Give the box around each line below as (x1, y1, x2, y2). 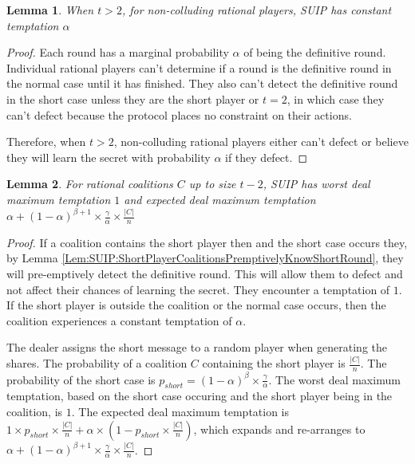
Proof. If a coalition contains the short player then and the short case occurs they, (6, 234, 408, 250)
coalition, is (6, 403, 63, 420)
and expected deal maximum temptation (124, 191, 316, 207)
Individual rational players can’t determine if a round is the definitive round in (6, 59, 392, 76)
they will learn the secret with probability (6, 148, 211, 165)
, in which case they (287, 90, 385, 107)
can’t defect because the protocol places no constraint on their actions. (6, 106, 352, 123)
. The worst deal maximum (268, 371, 401, 387)
